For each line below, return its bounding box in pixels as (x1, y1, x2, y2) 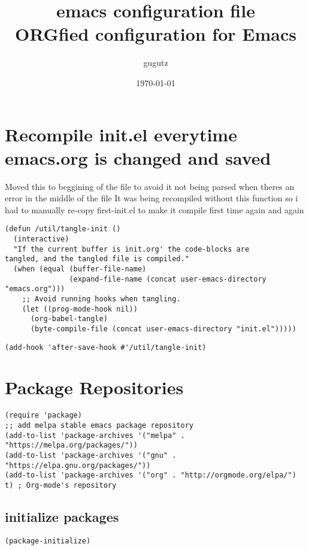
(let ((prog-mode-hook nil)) (22, 304, 138, 313)
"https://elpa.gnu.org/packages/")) (5, 461, 151, 470)
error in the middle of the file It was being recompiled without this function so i (5, 192, 298, 204)
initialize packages (5, 507, 119, 526)
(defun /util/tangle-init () (5, 225, 121, 234)
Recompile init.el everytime (5, 122, 237, 146)
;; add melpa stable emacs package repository (5, 421, 193, 430)
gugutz (143, 56, 168, 69)
